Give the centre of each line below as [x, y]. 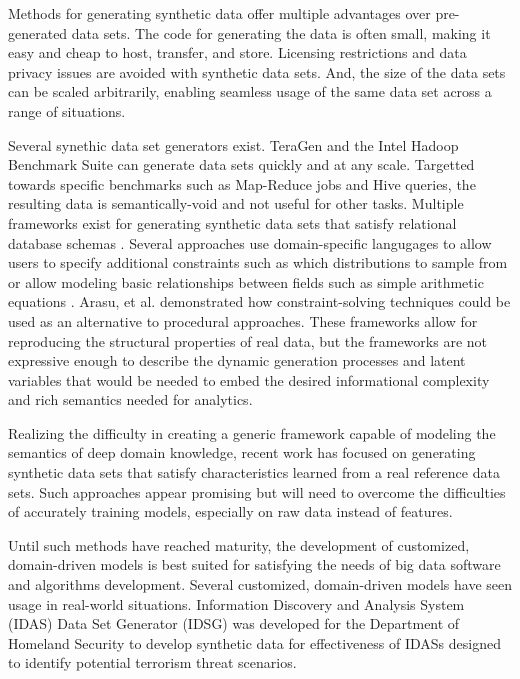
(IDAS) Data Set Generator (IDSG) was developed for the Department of [234, 623]
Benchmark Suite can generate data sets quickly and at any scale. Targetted [241, 164]
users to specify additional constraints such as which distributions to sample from [258, 262]
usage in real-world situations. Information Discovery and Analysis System [236, 603]
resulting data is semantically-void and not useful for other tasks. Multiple [236, 203]
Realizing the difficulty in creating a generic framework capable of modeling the [252, 432]
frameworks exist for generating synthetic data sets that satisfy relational [232, 222]
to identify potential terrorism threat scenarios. [152, 662]
